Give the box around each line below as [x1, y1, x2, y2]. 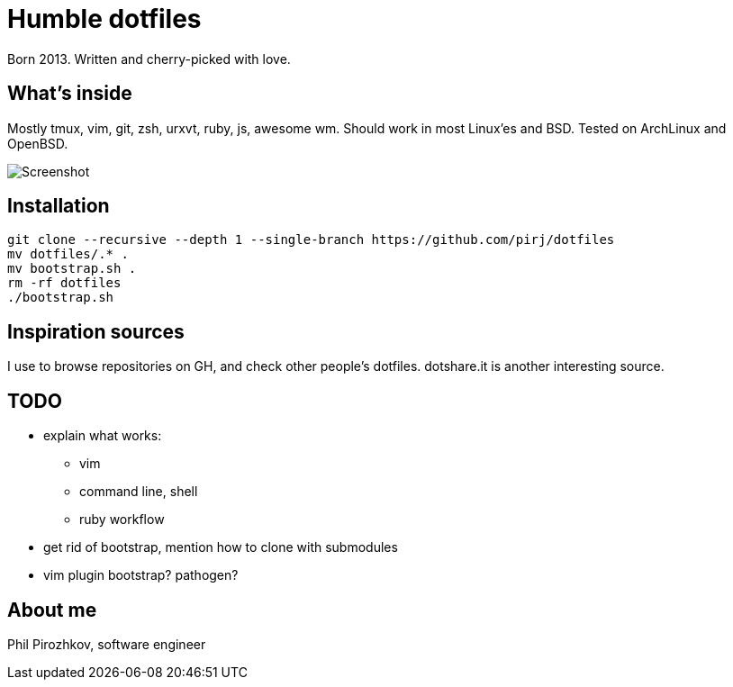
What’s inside [7, 82, 132, 105]
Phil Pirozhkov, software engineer [7, 636, 206, 652]
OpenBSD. [7, 135, 68, 151]
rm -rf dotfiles [7, 276, 122, 291]
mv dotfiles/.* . [7, 247, 129, 262]
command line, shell [79, 484, 198, 500]
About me [7, 598, 97, 621]
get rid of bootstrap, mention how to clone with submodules [43, 539, 398, 556]
